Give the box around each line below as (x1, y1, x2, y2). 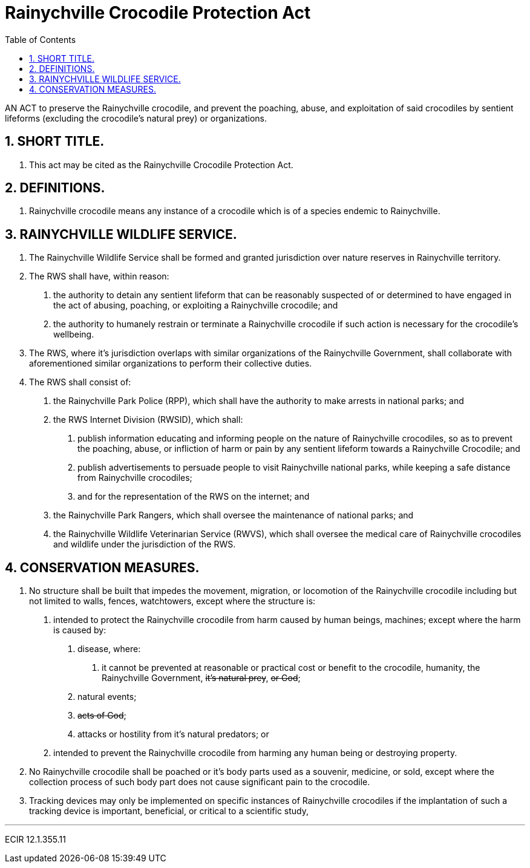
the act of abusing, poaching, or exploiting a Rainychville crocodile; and (53, 300, 338, 311)
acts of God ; (77, 710, 126, 721)
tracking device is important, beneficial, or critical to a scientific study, (29, 806, 309, 817)
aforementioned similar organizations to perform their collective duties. (29, 358, 312, 369)
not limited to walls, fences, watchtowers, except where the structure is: (29, 596, 316, 607)
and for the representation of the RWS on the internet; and (77, 491, 310, 502)
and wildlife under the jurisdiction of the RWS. (53, 539, 236, 550)
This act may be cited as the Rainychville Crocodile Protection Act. (29, 159, 293, 170)
